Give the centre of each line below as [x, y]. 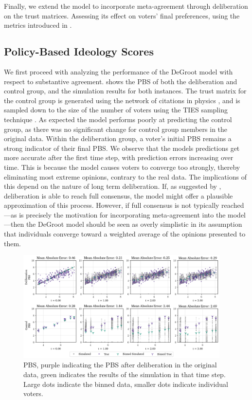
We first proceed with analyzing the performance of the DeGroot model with [118, 71]
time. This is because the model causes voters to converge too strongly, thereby [122, 167]
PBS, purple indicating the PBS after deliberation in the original [120, 365]
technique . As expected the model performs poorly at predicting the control [118, 119]
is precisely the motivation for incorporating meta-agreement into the [122, 214]
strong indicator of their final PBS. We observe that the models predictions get [122, 148]
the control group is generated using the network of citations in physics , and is [122, 100]
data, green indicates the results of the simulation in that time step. [125, 374]
